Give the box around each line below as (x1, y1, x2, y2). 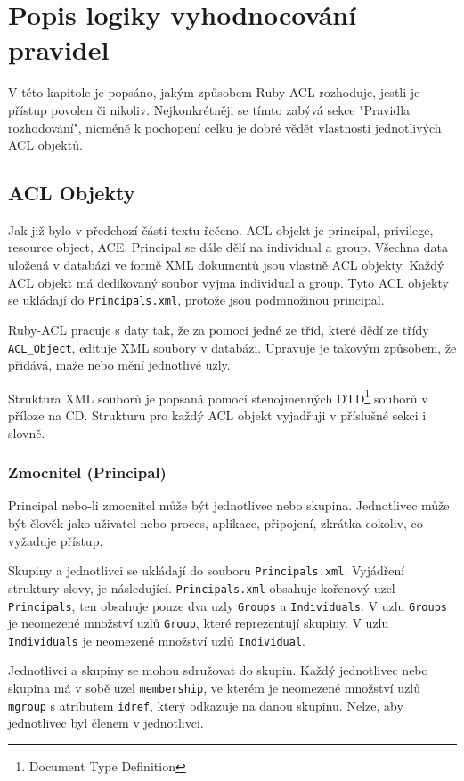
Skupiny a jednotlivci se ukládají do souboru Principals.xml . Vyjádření (8, 561, 405, 580)
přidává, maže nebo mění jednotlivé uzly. (8, 355, 231, 374)
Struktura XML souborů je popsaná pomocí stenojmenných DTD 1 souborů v (8, 386, 428, 407)
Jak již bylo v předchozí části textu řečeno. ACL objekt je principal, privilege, (8, 220, 434, 239)
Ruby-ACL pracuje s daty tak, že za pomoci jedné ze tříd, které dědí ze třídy (8, 320, 429, 338)
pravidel (8, 31, 110, 68)
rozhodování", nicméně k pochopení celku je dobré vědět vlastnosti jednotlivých (8, 118, 442, 136)
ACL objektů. (8, 135, 83, 154)
